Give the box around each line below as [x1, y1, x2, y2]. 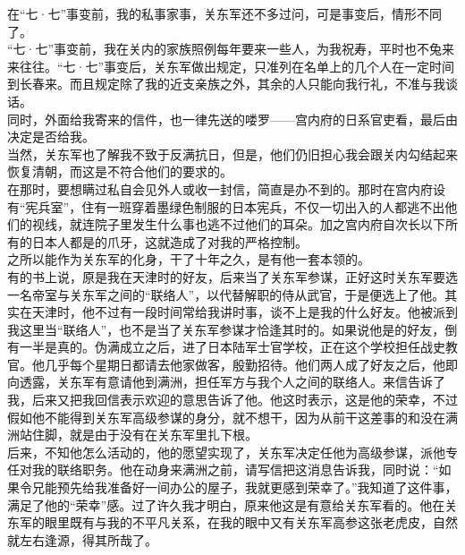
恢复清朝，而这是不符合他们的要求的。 [7, 162, 232, 181]
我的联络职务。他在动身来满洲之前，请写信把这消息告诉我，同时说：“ [31, 460, 439, 479]
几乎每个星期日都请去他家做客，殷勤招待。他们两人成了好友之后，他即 [44, 354, 458, 373]
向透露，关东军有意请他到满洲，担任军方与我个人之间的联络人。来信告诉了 [7, 372, 445, 391]
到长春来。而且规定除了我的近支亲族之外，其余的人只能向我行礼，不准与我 [7, 74, 445, 93]
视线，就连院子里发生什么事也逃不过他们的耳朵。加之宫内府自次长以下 [31, 215, 445, 234]
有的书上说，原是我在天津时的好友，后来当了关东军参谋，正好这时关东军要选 [7, 267, 458, 286]
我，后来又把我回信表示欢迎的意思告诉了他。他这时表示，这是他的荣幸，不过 [7, 390, 458, 409]
